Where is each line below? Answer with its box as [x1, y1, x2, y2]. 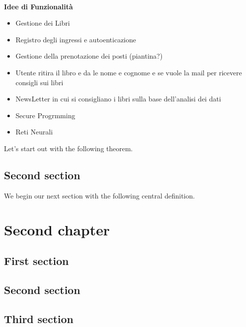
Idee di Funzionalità [4, 1, 73, 11]
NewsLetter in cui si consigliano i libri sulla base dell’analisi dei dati [15, 94, 221, 104]
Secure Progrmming [15, 110, 75, 120]
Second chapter [4, 219, 110, 239]
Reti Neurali [15, 127, 53, 137]
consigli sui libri [15, 77, 63, 87]
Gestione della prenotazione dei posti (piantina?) [15, 51, 163, 61]
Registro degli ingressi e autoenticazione [15, 34, 136, 44]
